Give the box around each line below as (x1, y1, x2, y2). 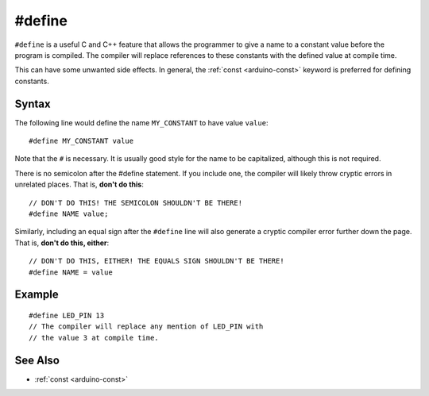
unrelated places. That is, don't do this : (14, 179, 145, 190)
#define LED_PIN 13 (29, 310, 105, 320)
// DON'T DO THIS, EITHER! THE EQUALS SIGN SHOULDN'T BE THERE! (29, 256, 285, 266)
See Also (14, 353, 60, 367)
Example (14, 288, 59, 302)
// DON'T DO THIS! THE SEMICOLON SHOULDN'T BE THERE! (29, 198, 242, 207)
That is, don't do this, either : (14, 238, 110, 248)
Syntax (14, 97, 51, 110)
